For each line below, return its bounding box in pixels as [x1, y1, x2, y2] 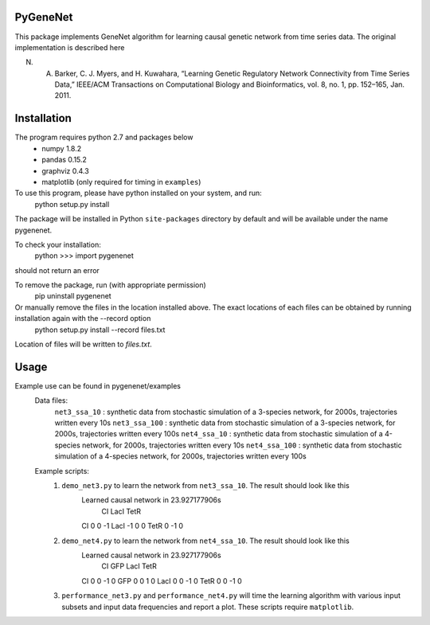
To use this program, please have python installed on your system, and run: [14, 188, 262, 198]
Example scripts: [34, 466, 89, 475]
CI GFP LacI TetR [101, 561, 157, 571]
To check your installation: [14, 240, 101, 249]
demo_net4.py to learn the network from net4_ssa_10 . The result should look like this [61, 536, 350, 545]
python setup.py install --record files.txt [34, 325, 166, 334]
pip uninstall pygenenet [34, 291, 111, 301]
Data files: [34, 396, 68, 405]
